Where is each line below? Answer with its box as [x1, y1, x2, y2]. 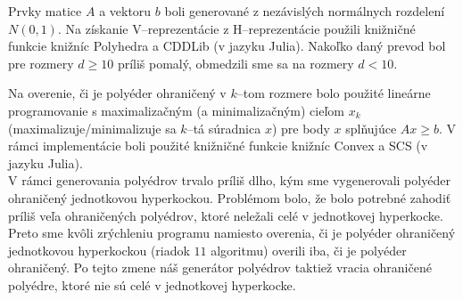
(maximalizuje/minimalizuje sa [8, 118, 177, 137]
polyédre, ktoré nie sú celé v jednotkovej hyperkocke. [8, 275, 296, 294]
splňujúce [345, 118, 397, 137]
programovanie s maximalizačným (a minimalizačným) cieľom [8, 101, 344, 119]
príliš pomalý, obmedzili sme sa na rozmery [117, 53, 354, 72]
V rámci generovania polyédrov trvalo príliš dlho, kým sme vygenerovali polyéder [8, 171, 451, 190]
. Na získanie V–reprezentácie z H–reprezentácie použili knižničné [57, 19, 416, 37]
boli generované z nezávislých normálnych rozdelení [164, 2, 445, 20]
